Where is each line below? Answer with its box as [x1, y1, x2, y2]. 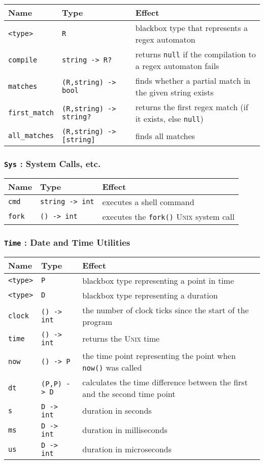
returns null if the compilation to [135, 48, 256, 60]
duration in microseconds [82, 443, 172, 455]
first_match [8, 109, 54, 117]
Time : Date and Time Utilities [4, 236, 130, 248]
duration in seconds [82, 405, 152, 417]
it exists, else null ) [135, 113, 204, 124]
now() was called [82, 361, 142, 373]
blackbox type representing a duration [82, 289, 218, 301]
